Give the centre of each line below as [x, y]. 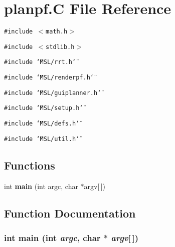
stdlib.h [60, 47]
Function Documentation [70, 213]
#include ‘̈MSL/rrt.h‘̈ [40, 62]
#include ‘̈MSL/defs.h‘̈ [42, 124]
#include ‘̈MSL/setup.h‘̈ [44, 108]
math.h [57, 32]
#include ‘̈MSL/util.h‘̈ [42, 139]
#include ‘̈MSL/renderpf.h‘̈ [49, 78]
